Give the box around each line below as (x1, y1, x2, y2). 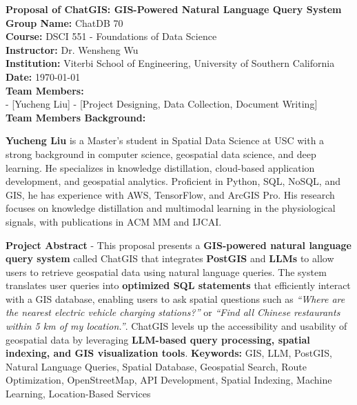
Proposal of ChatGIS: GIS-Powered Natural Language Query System (6, 2, 342, 16)
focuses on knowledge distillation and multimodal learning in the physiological (6, 201, 336, 215)
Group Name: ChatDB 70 (6, 15, 123, 30)
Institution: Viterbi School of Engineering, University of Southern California (6, 56, 335, 70)
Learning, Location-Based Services (6, 386, 151, 401)
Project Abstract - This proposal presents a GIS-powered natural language (6, 237, 351, 252)
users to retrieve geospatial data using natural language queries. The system (6, 264, 327, 279)
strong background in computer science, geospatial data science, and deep (6, 146, 316, 161)
